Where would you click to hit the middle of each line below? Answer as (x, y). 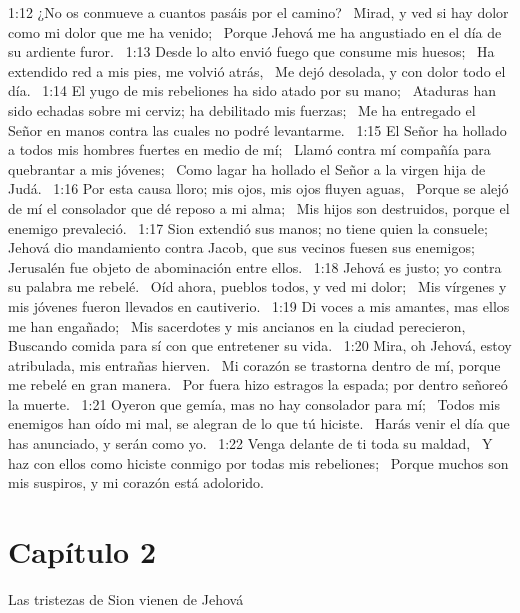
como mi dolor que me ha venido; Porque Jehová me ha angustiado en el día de (255, 31)
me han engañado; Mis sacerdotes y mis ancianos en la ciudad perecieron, (237, 325)
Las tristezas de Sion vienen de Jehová (126, 598)
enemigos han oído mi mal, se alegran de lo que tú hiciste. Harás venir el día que (259, 423)
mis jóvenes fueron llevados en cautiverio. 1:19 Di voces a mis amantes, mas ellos (259, 305)
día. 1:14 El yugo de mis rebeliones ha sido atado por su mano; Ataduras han (252, 90)
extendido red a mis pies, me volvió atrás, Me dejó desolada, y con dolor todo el (257, 70)
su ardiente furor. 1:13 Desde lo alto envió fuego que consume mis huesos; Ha (251, 51)
